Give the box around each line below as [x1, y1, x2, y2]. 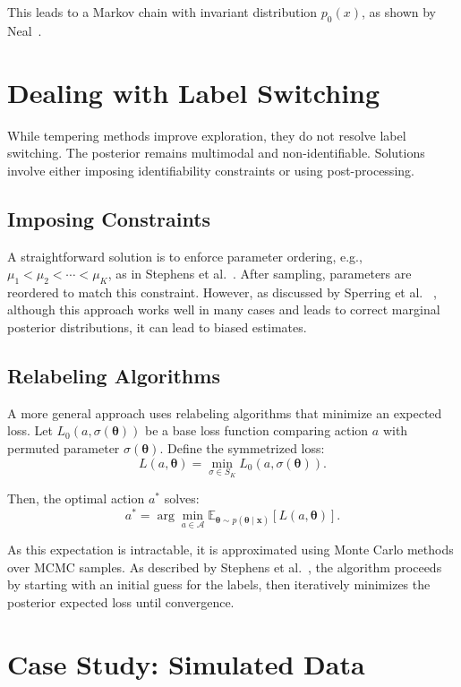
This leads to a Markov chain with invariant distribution [7, 3, 318, 21]
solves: [164, 489, 200, 508]
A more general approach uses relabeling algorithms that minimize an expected [7, 403, 442, 422]
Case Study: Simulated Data [7, 645, 365, 682]
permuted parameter [7, 439, 120, 458]
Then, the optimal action [7, 489, 145, 508]
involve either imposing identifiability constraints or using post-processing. [7, 160, 414, 179]
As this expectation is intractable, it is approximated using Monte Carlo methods [7, 540, 454, 559]
